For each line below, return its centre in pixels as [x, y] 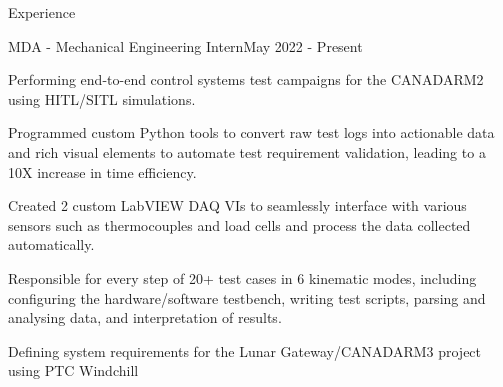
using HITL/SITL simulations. [102, 98]
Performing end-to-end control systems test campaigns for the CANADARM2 [246, 79]
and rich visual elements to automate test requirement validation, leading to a [247, 151]
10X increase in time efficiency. [102, 171]
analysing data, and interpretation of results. [145, 317]
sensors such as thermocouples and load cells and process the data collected [239, 224]
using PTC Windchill [73, 370]
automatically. [51, 244]
